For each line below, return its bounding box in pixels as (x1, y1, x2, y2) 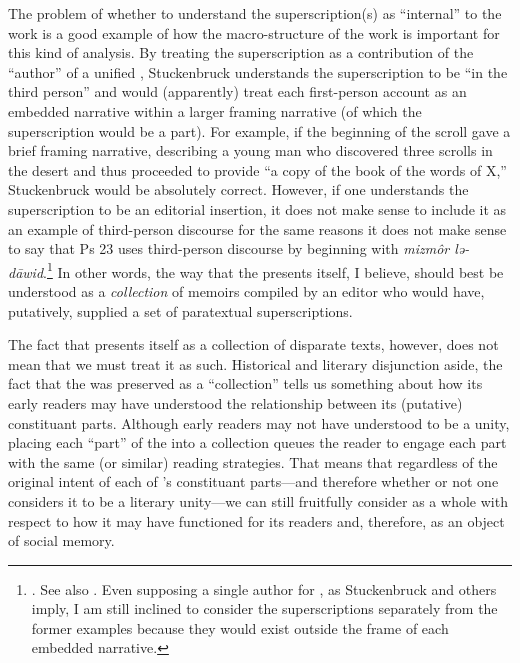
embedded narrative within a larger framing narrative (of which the (8, 100, 422, 121)
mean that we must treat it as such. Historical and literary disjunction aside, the (8, 353, 503, 374)
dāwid (8, 261, 44, 282)
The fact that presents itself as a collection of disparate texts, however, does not (8, 334, 499, 355)
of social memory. (8, 530, 115, 551)
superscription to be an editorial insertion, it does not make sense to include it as (8, 198, 507, 219)
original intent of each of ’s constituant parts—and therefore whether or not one (8, 471, 499, 492)
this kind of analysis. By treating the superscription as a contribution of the (8, 42, 474, 63)
